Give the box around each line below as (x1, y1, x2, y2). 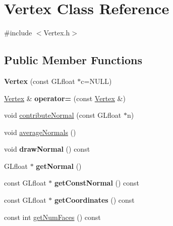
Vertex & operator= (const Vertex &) (4, 93, 126, 103)
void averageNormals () (4, 126, 76, 137)
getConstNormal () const (54, 177, 140, 188)
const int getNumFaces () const (4, 211, 101, 222)
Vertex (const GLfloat (4, 75, 75, 86)
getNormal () (36, 160, 82, 171)
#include (4, 27, 32, 38)
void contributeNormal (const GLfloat (4, 110, 122, 120)
